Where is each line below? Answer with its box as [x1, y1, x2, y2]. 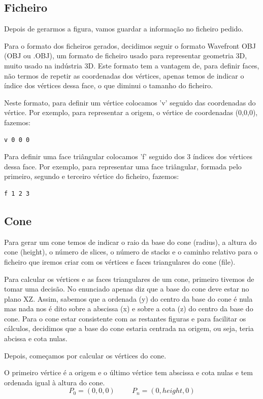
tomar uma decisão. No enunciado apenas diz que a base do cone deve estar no [4, 283, 249, 294]
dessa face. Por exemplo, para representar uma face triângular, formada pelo [4, 161, 242, 171]
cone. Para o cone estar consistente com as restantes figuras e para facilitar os [4, 313, 246, 323]
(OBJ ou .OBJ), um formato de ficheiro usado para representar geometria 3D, [4, 50, 247, 61]
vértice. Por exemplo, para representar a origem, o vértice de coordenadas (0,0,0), [4, 107, 258, 118]
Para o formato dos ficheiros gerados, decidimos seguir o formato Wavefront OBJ [4, 40, 256, 51]
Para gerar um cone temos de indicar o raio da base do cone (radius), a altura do [4, 236, 257, 247]
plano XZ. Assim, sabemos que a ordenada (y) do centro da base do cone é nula [4, 293, 253, 304]
